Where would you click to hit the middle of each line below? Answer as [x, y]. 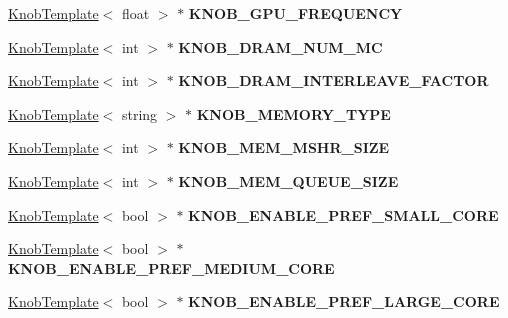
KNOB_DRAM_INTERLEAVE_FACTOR [333, 80]
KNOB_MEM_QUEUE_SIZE [288, 180]
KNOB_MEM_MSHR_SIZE [284, 147]
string [139, 113]
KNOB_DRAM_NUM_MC [280, 46]
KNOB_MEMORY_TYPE [293, 113]
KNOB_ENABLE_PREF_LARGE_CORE [344, 301]
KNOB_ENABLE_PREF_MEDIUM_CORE [171, 267]
